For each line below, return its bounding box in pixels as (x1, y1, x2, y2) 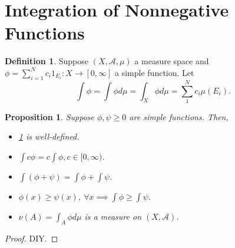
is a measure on (84, 210, 142, 223)
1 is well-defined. (18, 130, 80, 143)
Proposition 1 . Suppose (5, 110, 94, 123)
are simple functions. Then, (129, 110, 229, 123)
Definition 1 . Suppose (5, 55, 89, 67)
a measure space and (134, 55, 209, 67)
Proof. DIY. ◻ (5, 232, 58, 244)
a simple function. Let (115, 66, 194, 78)
